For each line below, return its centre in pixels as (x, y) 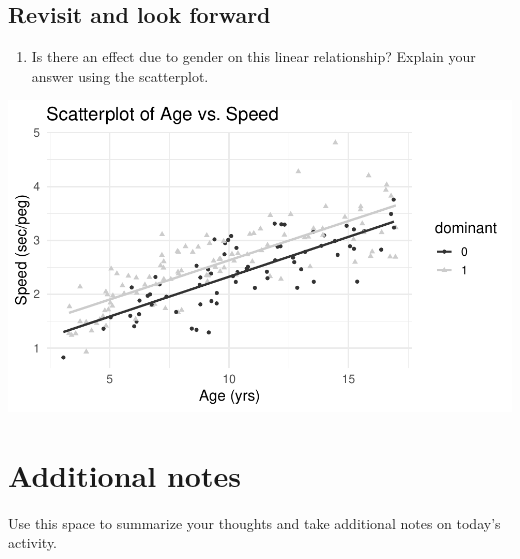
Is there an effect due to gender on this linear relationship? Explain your (253, 56)
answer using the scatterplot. (120, 75)
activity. (33, 542)
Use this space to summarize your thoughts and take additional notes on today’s (254, 522)
